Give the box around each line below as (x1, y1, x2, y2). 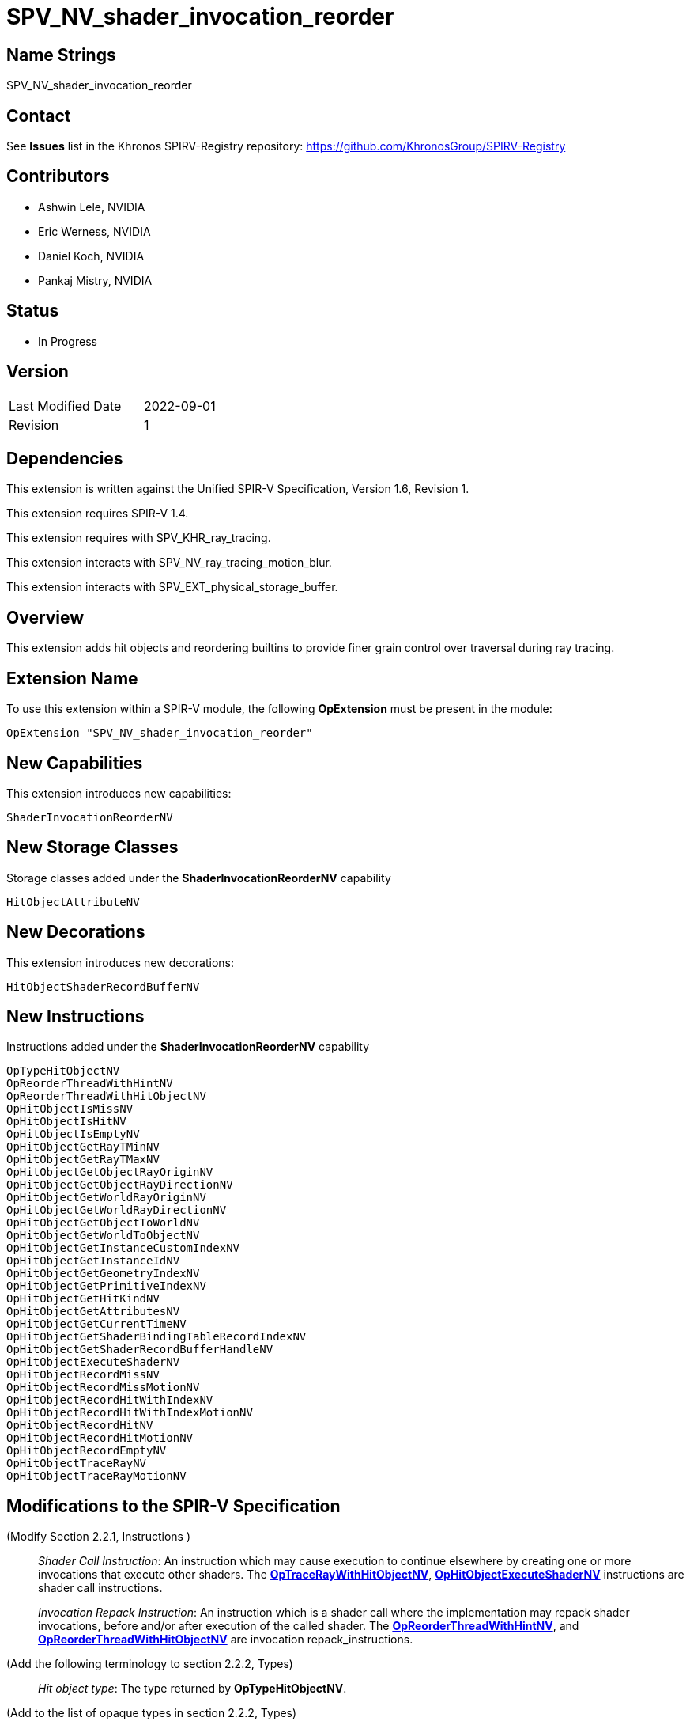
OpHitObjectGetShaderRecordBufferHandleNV (6, 1343, 273, 1356)
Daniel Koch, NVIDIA (38, 248, 145, 263)
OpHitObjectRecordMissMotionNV (6, 1381, 200, 1394)
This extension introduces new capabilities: (6, 786, 232, 800)
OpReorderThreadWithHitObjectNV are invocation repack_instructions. (38, 1632, 413, 1647)
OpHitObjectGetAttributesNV (6, 1305, 180, 1318)
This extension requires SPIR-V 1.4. (6, 506, 189, 521)
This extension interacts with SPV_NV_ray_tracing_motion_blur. (6, 555, 332, 570)
